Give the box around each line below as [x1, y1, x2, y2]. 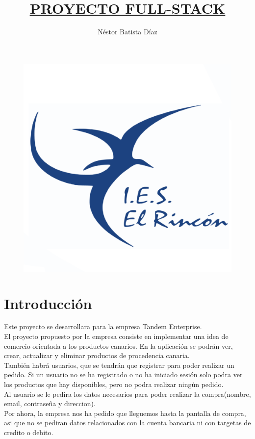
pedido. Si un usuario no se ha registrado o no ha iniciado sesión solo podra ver [4, 369, 243, 380]
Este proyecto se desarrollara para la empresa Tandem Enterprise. [4, 321, 202, 332]
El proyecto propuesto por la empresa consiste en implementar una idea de [4, 331, 229, 341]
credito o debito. [4, 427, 53, 437]
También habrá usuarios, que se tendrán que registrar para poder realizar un [4, 360, 234, 370]
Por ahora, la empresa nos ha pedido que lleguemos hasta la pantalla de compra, [4, 408, 246, 418]
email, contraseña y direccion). [4, 398, 96, 409]
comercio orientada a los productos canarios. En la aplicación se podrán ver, [4, 340, 233, 351]
